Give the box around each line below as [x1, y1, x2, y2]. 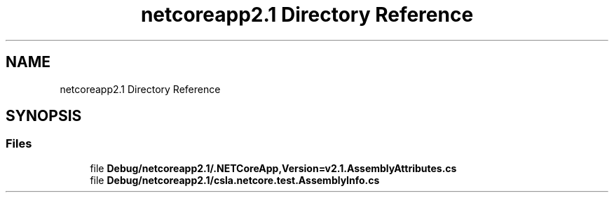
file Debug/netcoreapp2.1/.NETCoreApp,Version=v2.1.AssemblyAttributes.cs [90, 162, 457, 174]
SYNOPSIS [6, 107, 82, 125]
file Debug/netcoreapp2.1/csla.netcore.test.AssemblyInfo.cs [90, 174, 380, 186]
